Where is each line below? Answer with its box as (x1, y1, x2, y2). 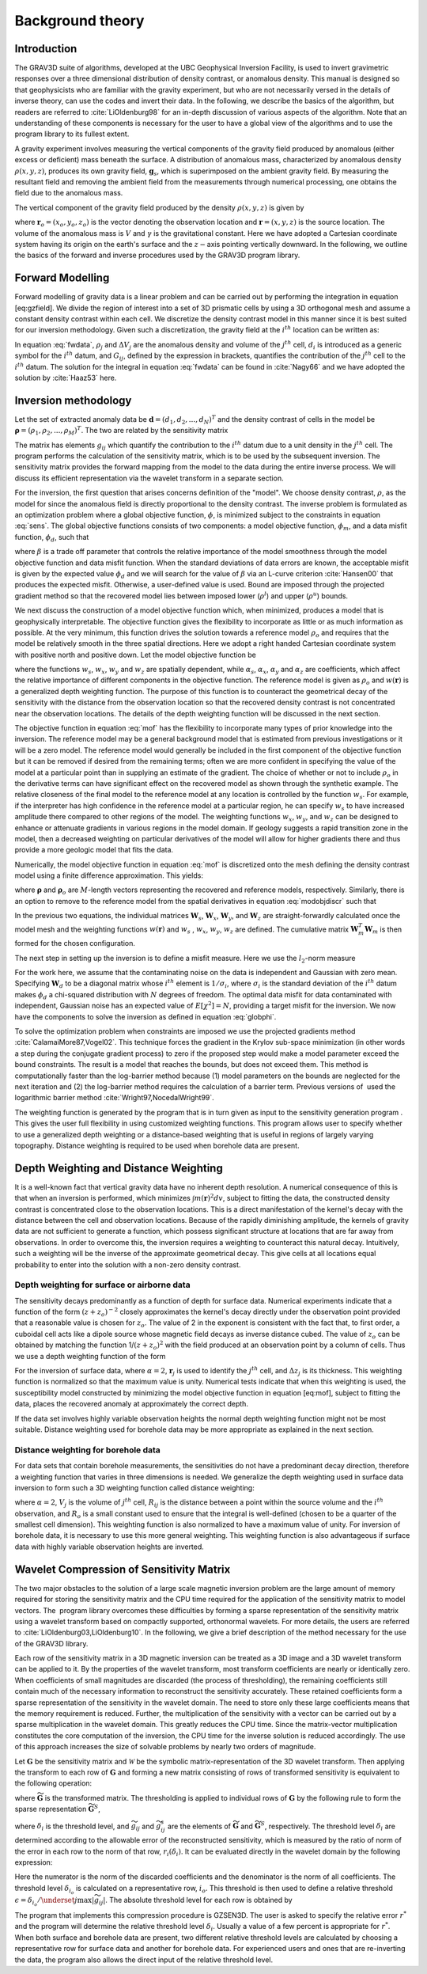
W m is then (364, 924, 402, 936)
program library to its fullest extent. (14, 129, 130, 139)
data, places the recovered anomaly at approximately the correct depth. (14, 1399, 249, 1409)
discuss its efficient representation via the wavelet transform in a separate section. (14, 473, 284, 483)
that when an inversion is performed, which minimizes (14, 1194, 191, 1203)
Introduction (14, 42, 77, 55)
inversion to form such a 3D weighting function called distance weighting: (14, 1482, 255, 1492)
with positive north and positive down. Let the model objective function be (14, 650, 256, 659)
